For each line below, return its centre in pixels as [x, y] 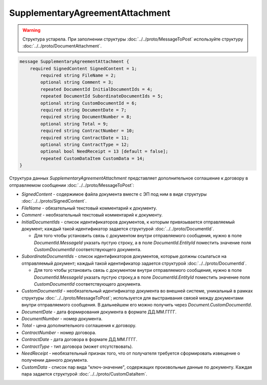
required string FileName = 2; [78, 76]
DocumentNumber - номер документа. [62, 318]
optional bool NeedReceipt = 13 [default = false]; [104, 151]
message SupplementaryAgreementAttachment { [74, 62]
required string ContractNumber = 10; [87, 131]
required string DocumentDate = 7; [84, 110]
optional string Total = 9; [74, 124]
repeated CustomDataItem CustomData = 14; [93, 158]
